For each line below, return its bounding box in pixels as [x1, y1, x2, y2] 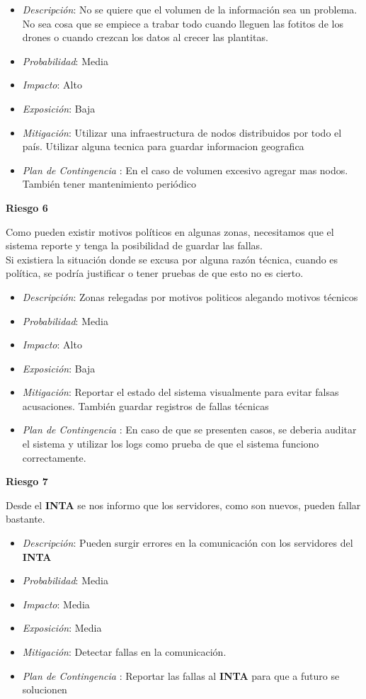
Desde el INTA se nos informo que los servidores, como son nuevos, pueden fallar [6, 497, 361, 512]
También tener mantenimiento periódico [22, 176, 196, 191]
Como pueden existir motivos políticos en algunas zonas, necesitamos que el [6, 224, 334, 239]
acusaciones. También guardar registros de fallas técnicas [22, 398, 269, 413]
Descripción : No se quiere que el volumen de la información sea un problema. [22, 2, 358, 16]
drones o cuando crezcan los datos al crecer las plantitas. [22, 30, 268, 45]
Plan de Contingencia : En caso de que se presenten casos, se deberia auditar [22, 422, 357, 437]
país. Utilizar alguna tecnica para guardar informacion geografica [22, 139, 304, 154]
